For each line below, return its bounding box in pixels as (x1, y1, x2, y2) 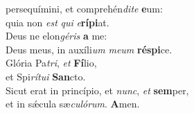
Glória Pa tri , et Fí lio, (6, 55, 97, 70)
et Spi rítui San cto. (6, 69, 86, 83)
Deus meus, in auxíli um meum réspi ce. (6, 42, 173, 56)
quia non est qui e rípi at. (6, 15, 109, 29)
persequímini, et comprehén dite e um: (6, 1, 163, 15)
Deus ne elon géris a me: (6, 28, 107, 43)
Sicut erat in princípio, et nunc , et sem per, (6, 82, 189, 97)
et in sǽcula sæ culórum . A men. (6, 96, 140, 111)
